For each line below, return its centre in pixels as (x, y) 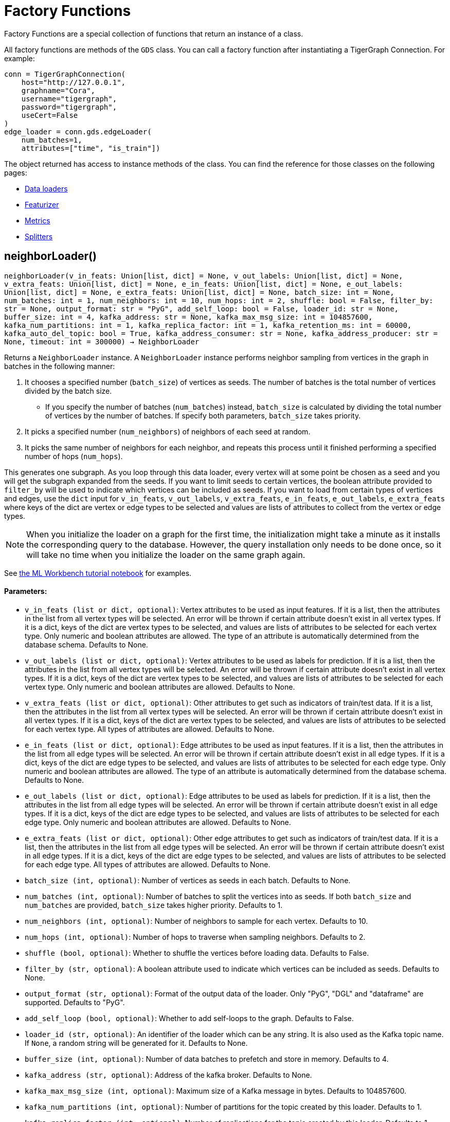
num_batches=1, (52, 140)
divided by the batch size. (68, 391)
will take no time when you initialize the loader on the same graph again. (166, 555)
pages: (16, 172)
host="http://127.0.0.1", (74, 82)
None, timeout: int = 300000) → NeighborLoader (102, 341)
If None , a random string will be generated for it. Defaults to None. (136, 1043)
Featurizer (42, 204)
